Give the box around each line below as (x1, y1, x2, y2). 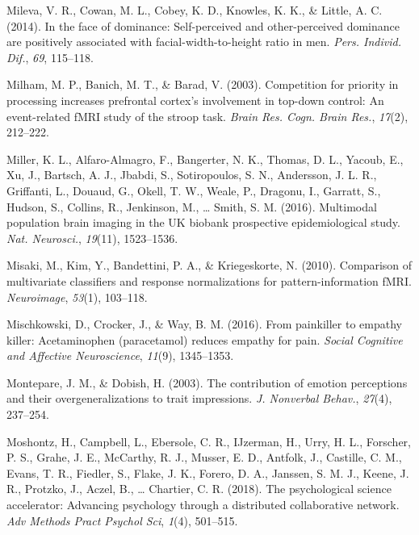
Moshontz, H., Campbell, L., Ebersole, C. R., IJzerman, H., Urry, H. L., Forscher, (6, 433, 411, 449)
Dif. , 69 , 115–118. (6, 48, 94, 65)
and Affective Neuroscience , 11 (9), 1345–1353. (6, 347, 234, 364)
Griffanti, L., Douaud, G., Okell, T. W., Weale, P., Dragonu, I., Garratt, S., (6, 182, 381, 199)
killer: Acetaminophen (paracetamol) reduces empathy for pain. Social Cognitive (6, 331, 403, 348)
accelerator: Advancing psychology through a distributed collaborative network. (6, 496, 400, 513)
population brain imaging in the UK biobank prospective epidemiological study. (6, 214, 400, 231)
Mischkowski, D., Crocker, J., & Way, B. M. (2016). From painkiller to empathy (6, 316, 402, 332)
